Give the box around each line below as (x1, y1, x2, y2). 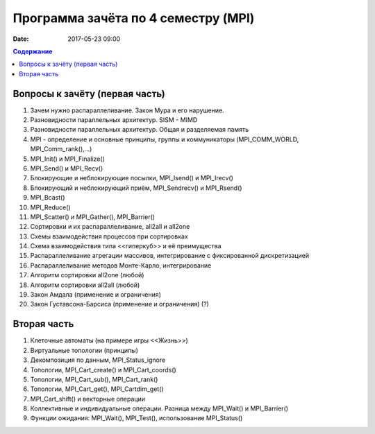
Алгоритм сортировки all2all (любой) (30, 281, 140, 289)
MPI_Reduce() (30, 203, 71, 211)
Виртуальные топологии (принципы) (30, 346, 139, 354)
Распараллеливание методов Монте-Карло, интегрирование (30, 261, 212, 270)
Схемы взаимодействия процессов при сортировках (30, 232, 189, 241)
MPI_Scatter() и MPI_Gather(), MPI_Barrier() (30, 212, 156, 221)
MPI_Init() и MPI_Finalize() (30, 155, 106, 163)
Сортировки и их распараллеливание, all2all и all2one (30, 223, 190, 231)
